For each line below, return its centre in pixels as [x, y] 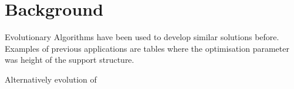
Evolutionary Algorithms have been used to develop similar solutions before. [142, 37]
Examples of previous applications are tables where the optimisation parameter [147, 48]
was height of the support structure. [70, 60]
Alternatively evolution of [51, 79]
